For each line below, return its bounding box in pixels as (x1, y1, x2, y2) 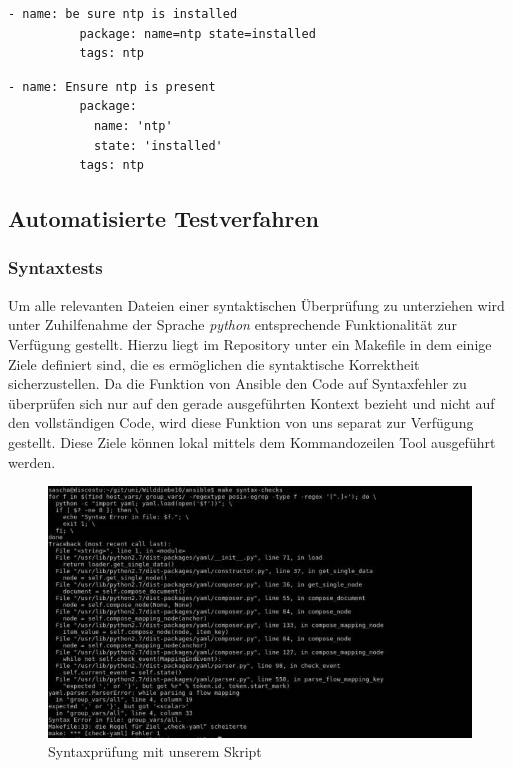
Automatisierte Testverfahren (8, 203, 319, 234)
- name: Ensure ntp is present (8, 79, 216, 94)
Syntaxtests (8, 255, 103, 280)
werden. (8, 451, 56, 472)
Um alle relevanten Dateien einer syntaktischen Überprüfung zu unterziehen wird (8, 294, 505, 315)
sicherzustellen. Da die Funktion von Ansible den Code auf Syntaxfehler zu (8, 373, 467, 394)
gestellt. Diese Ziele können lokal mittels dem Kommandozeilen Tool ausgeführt (8, 431, 496, 452)
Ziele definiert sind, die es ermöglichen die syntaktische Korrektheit (8, 353, 420, 374)
